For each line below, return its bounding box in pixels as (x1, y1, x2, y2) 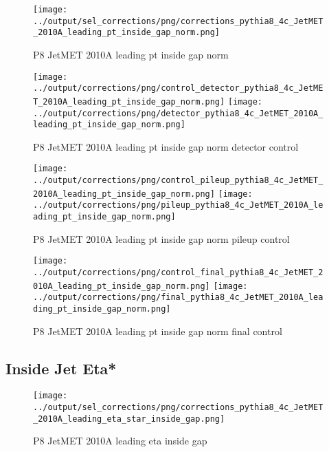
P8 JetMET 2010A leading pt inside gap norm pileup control (33, 231, 290, 246)
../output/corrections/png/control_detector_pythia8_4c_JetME (33, 83, 324, 94)
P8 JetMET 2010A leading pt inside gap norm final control (33, 323, 282, 338)
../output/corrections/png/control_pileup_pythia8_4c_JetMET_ (33, 175, 324, 186)
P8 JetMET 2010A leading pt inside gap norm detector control (33, 139, 299, 153)
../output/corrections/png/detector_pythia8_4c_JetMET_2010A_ (33, 108, 324, 118)
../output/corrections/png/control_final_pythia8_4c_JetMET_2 (33, 267, 324, 277)
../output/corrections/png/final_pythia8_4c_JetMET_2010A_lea (33, 292, 324, 303)
